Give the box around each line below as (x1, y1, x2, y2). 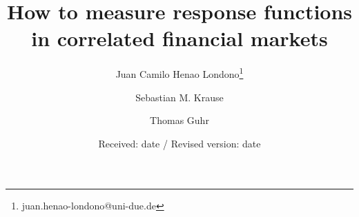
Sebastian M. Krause (135, 90, 224, 104)
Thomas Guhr (150, 113, 209, 127)
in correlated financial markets (31, 24, 328, 52)
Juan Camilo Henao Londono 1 (115, 65, 244, 81)
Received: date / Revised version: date (98, 136, 261, 150)
